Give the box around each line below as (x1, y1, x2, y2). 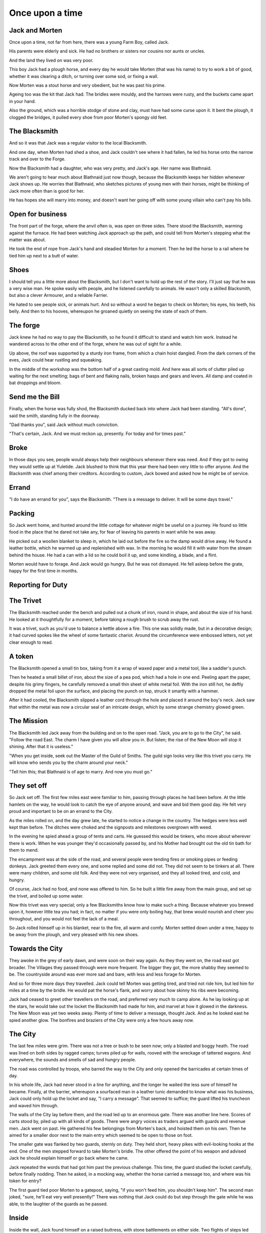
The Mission (9, 717, 48, 725)
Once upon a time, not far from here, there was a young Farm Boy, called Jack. (9, 39, 169, 45)
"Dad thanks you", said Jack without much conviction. (9, 422, 119, 428)
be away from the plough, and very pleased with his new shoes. (9, 932, 139, 938)
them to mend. (9, 847, 39, 853)
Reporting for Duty (9, 581, 68, 589)
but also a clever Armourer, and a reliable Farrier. (9, 292, 108, 298)
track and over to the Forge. (9, 156, 66, 162)
